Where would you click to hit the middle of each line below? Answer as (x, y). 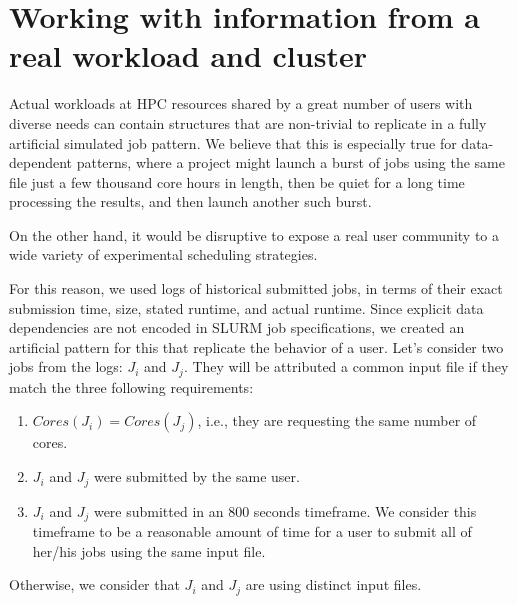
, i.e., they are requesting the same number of (337, 420)
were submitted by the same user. (196, 476)
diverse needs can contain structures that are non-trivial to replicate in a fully (248, 122)
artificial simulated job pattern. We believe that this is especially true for (233, 142)
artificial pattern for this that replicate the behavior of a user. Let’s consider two (256, 346)
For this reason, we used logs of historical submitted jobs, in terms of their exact (256, 288)
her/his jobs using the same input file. (149, 550)
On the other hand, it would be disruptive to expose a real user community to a (254, 234)
